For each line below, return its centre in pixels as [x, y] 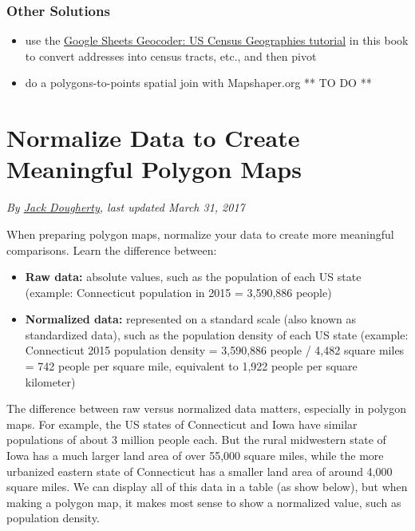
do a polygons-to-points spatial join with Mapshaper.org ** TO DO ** [198, 83]
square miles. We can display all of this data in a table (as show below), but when [207, 487]
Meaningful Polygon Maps [154, 169]
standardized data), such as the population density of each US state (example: [217, 334]
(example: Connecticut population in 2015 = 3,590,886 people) [178, 292]
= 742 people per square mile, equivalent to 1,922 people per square [191, 366]
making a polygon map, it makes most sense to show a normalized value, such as [204, 502]
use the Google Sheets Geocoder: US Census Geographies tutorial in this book [217, 40]
